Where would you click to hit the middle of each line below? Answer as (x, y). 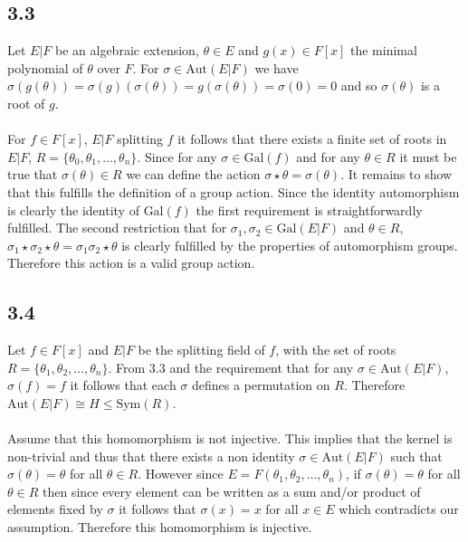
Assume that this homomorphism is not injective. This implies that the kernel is (230, 438)
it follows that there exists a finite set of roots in (312, 139)
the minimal (384, 50)
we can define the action (193, 174)
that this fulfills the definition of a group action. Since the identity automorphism (234, 191)
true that (33, 174)
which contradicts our (399, 509)
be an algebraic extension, (127, 50)
